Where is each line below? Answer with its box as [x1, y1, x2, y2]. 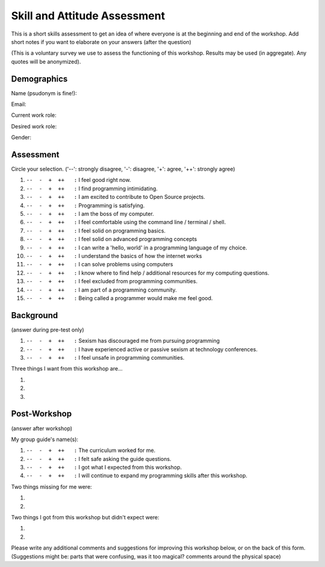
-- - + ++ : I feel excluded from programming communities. [26, 278, 198, 285]
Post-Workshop [11, 409, 72, 419]
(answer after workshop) [11, 425, 72, 432]
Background [11, 310, 58, 321]
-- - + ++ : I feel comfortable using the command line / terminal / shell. [26, 219, 226, 226]
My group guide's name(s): [11, 436, 78, 443]
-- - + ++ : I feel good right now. [26, 177, 131, 184]
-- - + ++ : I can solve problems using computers [26, 261, 173, 268]
